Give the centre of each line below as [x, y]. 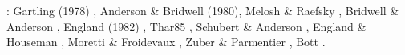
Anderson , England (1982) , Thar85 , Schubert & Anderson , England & [186, 26]
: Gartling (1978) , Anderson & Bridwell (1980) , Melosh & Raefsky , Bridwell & [203, 10]
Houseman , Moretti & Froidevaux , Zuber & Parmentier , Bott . [166, 42]
